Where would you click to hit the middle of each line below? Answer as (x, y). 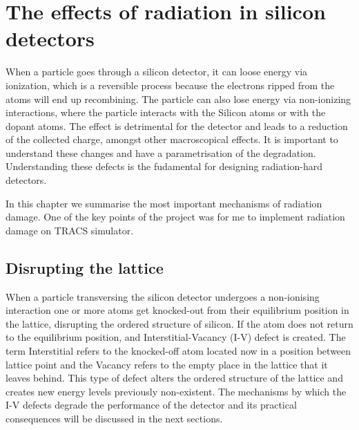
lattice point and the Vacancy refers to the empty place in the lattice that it (167, 364)
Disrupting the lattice (85, 267)
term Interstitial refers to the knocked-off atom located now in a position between (178, 351)
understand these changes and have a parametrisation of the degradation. (161, 152)
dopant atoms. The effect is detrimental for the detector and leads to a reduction (177, 125)
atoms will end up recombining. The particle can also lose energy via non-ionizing (178, 99)
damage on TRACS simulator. (70, 230)
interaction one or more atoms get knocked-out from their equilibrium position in (177, 310)
